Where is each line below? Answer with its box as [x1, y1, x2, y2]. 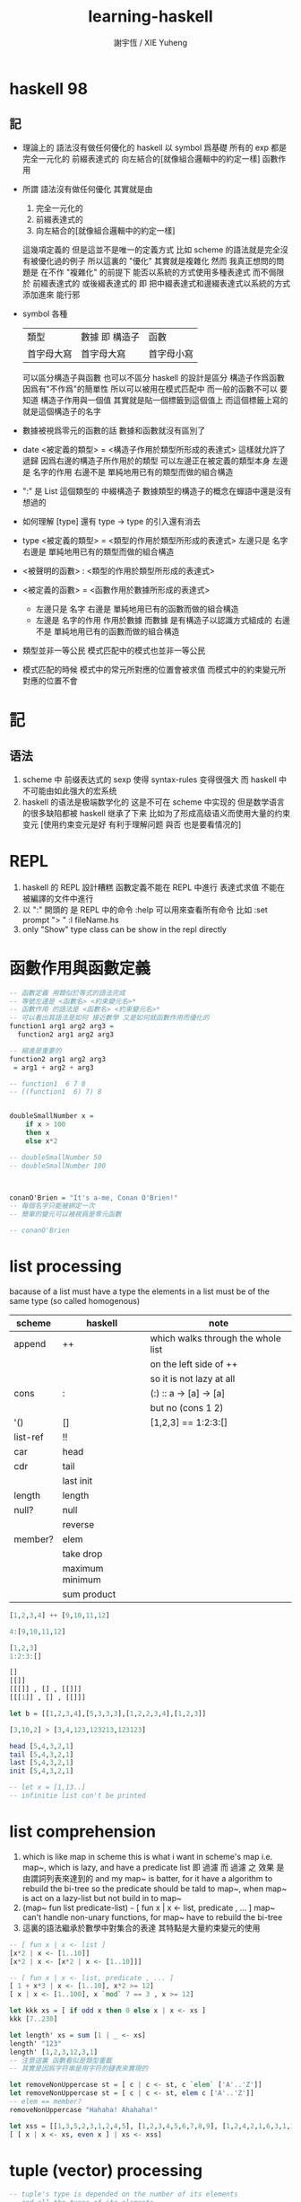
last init [62, 1475, 92, 1487]
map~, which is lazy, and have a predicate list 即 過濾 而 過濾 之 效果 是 [21, 1862, 285, 1872]
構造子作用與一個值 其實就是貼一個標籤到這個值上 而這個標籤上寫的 [39, 394, 288, 405]
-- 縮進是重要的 [9, 1046, 62, 1055]
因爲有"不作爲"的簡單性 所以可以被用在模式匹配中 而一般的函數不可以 [21, 383, 278, 394]
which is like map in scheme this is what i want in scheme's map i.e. [21, 1851, 273, 1862]
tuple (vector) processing [9, 2160, 203, 2180]
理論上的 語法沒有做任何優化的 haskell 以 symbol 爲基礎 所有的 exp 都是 [21, 142, 288, 153]
